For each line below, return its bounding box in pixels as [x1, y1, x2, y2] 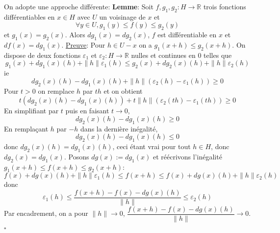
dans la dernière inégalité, [80, 123, 158, 133]
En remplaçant [4, 123, 49, 133]
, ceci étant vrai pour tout [112, 141, 191, 151]
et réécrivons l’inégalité [153, 151, 222, 161]
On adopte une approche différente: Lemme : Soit [4, 1, 153, 11]
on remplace [38, 85, 75, 96]
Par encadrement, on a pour [4, 208, 88, 218]
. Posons [64, 151, 89, 161]
